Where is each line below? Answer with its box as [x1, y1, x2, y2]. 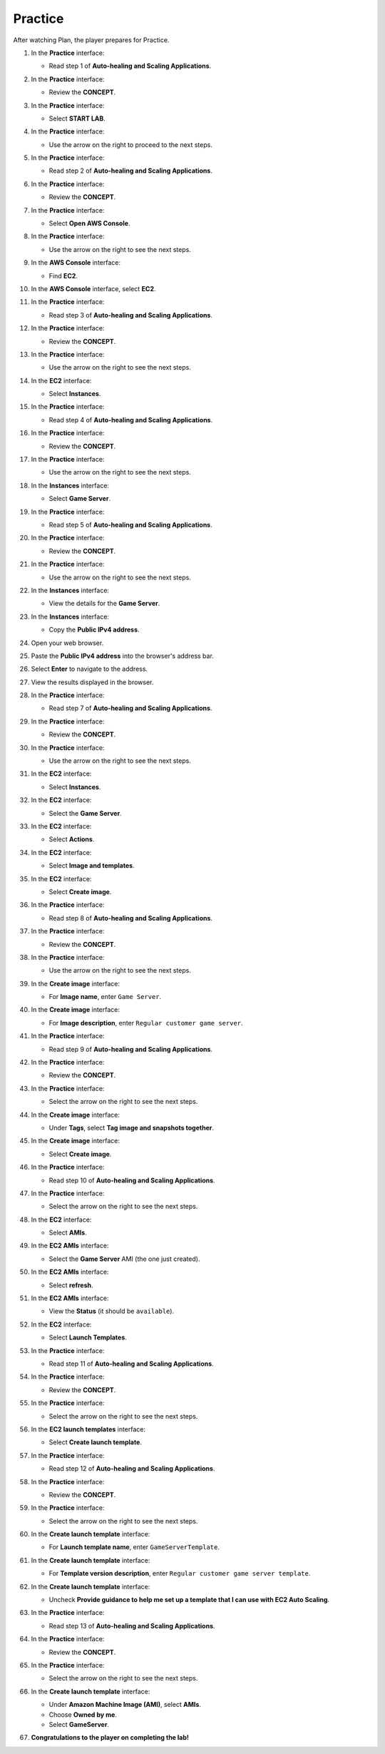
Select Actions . [48, 835, 95, 843]
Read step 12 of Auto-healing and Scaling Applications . [48, 1464, 215, 1473]
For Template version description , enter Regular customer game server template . [48, 1569, 311, 1578]
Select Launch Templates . [48, 1333, 128, 1342]
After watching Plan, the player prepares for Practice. [13, 36, 170, 44]
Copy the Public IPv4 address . [48, 625, 140, 634]
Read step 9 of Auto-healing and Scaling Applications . [48, 1045, 213, 1053]
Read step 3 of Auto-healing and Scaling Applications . [48, 310, 213, 319]
